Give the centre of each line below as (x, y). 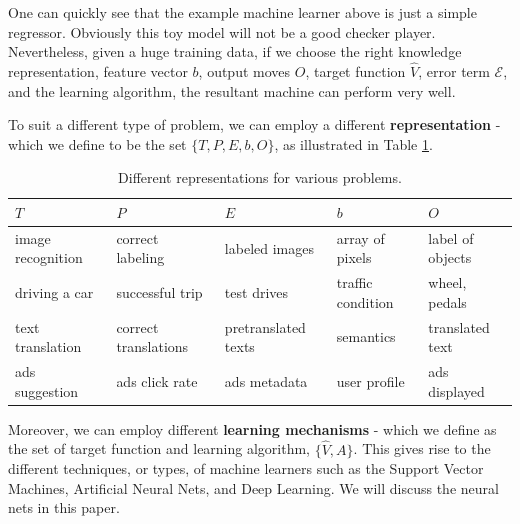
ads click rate (157, 380)
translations (152, 346)
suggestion (47, 390)
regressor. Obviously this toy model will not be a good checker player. (222, 31)
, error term (454, 71)
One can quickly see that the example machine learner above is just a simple (242, 12)
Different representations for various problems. (260, 177)
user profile (370, 380)
